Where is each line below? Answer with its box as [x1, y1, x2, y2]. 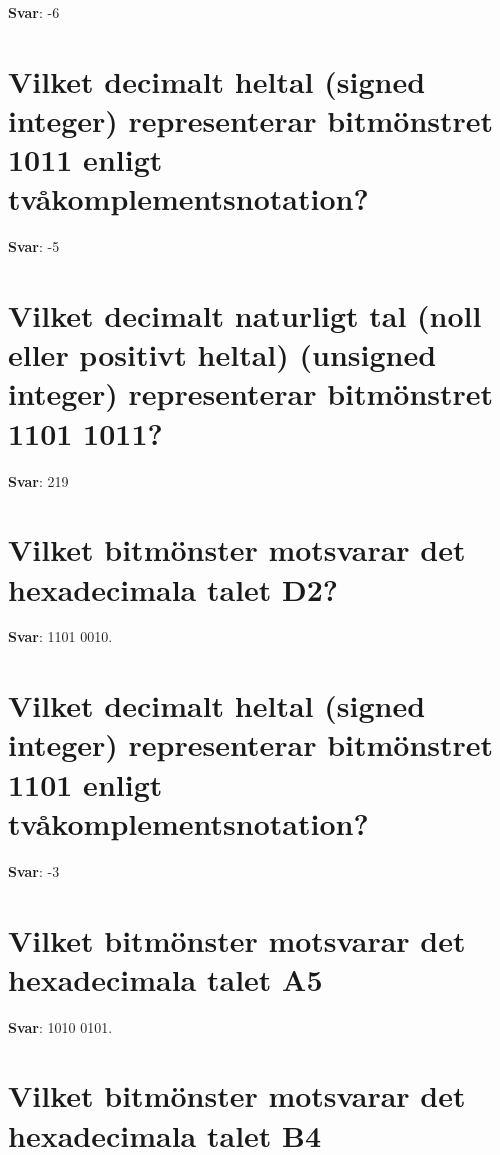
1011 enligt [8, 139, 163, 180]
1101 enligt [8, 763, 163, 804]
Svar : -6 [8, 2, 60, 22]
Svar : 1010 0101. [8, 1016, 113, 1037]
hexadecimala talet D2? [8, 568, 339, 609]
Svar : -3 [8, 860, 60, 881]
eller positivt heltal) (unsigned [8, 334, 437, 375]
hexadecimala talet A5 [8, 958, 323, 999]
